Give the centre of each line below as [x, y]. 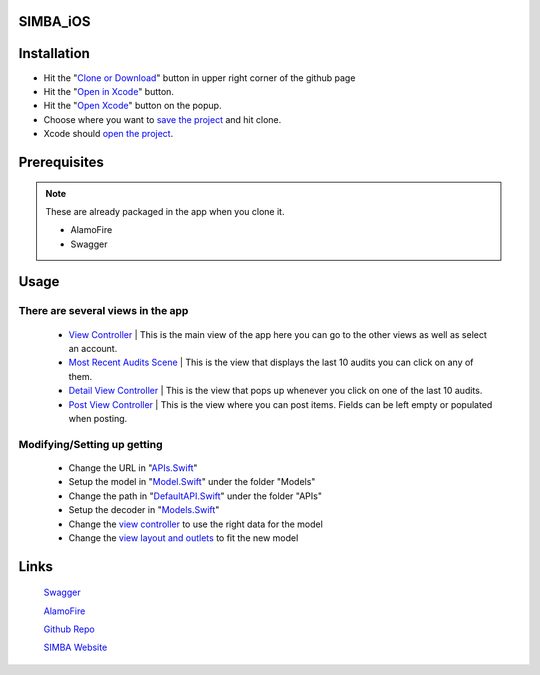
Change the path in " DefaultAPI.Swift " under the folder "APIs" [195, 496]
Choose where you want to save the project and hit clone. [162, 119]
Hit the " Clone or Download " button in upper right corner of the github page [199, 77]
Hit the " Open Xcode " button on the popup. [132, 106]
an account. [93, 349]
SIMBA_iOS [54, 21]
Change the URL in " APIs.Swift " [133, 467]
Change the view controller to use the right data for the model [196, 524]
